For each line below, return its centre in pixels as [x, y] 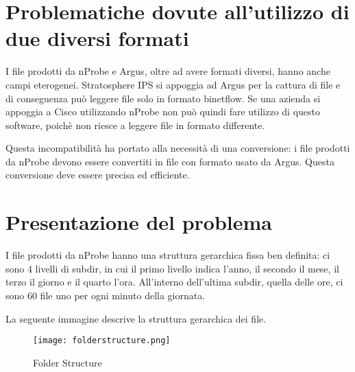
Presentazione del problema [139, 222]
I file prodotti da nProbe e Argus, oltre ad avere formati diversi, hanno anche [168, 71]
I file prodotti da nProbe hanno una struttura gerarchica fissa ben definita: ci [168, 255]
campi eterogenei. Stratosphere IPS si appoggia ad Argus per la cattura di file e [173, 84]
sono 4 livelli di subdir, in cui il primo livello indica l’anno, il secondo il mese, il [172, 268]
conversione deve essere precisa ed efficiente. [98, 175]
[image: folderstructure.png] [102, 341]
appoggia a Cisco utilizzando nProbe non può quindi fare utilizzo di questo [163, 112]
